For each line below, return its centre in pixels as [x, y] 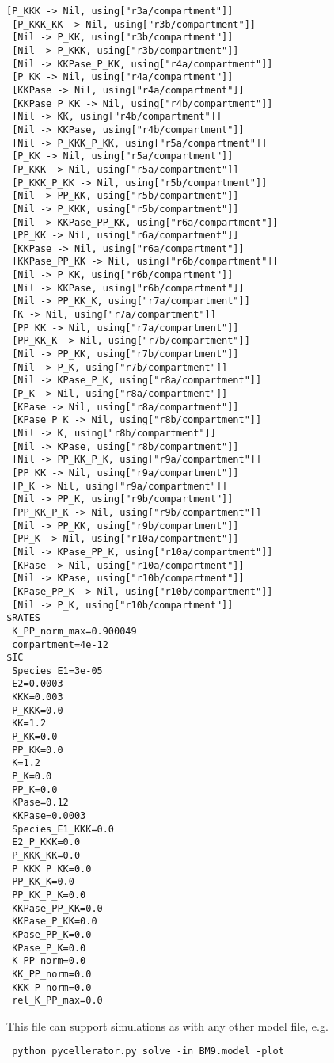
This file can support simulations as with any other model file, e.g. [167, 1025]
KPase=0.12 [40, 803]
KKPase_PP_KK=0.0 [57, 908]
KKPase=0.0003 [49, 816]
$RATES [23, 618]
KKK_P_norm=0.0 [52, 987]
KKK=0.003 [38, 697]
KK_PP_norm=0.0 [52, 974]
